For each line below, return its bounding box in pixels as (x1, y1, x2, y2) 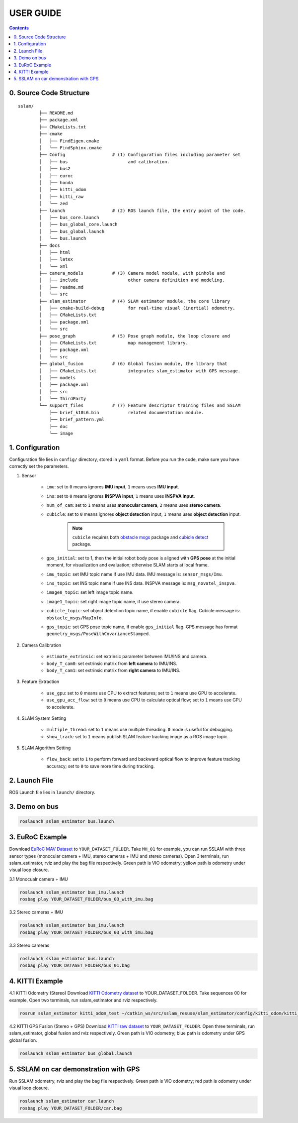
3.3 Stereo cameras (9, 942, 50, 948)
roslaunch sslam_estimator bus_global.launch (19, 1050, 133, 1056)
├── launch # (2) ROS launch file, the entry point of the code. (39, 208, 246, 214)
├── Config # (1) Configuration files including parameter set (39, 152, 241, 158)
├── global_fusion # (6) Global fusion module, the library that (39, 361, 228, 367)
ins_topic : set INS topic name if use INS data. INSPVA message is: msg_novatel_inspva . (46, 580, 236, 586)
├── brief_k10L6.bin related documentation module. (49, 410, 204, 415)
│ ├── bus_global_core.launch (39, 222, 118, 227)
